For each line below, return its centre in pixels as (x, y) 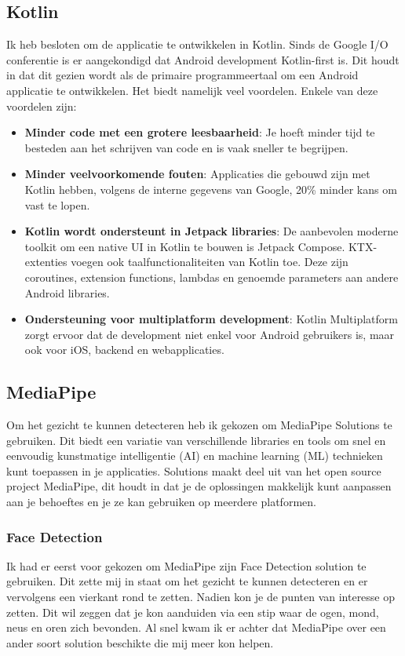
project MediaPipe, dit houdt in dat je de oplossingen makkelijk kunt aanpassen (199, 486)
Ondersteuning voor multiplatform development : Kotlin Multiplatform (211, 319)
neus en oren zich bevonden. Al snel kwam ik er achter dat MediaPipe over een (196, 627)
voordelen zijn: (42, 106)
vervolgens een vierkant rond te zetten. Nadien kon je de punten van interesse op (201, 597)
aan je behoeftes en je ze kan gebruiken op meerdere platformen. (161, 502)
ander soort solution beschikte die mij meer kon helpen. (140, 642)
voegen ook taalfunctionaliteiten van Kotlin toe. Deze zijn (210, 262)
